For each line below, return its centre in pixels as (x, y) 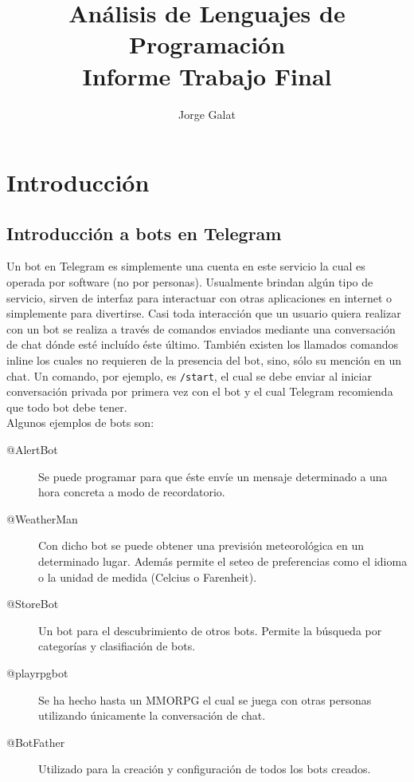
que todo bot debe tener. (67, 407)
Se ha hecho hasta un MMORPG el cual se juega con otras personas (205, 699)
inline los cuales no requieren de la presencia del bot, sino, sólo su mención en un (204, 360)
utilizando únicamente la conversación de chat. (152, 715)
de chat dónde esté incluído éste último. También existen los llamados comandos (202, 344)
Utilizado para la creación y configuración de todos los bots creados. (205, 769)
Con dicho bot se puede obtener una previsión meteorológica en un (201, 545)
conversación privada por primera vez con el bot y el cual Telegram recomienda (200, 391)
